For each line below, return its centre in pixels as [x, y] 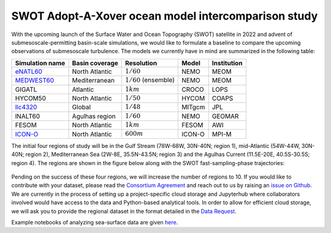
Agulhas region [94, 116]
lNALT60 [28, 116]
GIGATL [26, 89]
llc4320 [26, 107]
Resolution [141, 63]
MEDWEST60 [35, 81]
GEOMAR [225, 116]
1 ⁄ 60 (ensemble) [150, 80]
